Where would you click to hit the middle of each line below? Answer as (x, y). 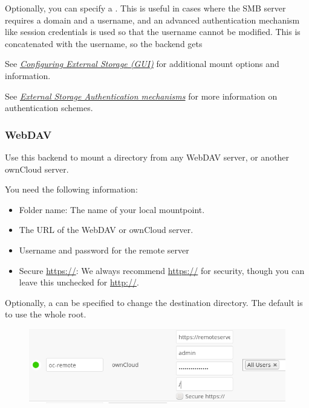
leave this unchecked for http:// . (79, 282)
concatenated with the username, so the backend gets (104, 43)
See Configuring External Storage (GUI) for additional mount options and (142, 64)
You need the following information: (71, 189)
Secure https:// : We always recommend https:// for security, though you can (162, 270)
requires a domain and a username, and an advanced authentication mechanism (152, 20)
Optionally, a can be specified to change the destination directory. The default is (154, 302)
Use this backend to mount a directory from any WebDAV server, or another (147, 157)
